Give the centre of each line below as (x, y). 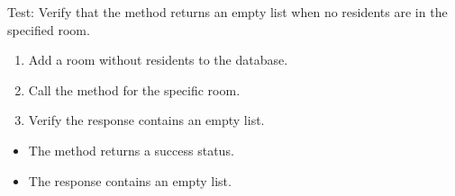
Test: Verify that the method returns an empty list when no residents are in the (227, 12)
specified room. (49, 29)
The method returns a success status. (131, 150)
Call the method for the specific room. (134, 89)
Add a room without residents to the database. (158, 60)
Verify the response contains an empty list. (146, 120)
